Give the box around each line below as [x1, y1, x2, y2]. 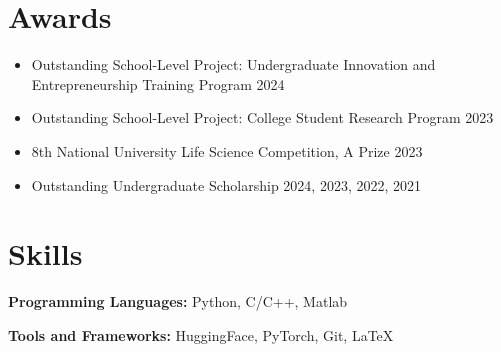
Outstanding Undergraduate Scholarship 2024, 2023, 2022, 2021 [31, 174, 422, 195]
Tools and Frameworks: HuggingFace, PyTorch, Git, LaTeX [8, 324, 394, 345]
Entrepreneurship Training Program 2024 [31, 73, 285, 94]
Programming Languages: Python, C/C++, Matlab [8, 291, 348, 312]
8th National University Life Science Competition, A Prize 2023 [31, 140, 423, 161]
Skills [8, 233, 83, 274]
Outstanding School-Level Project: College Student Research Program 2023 [31, 107, 494, 128]
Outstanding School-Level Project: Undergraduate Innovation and [31, 54, 436, 75]
